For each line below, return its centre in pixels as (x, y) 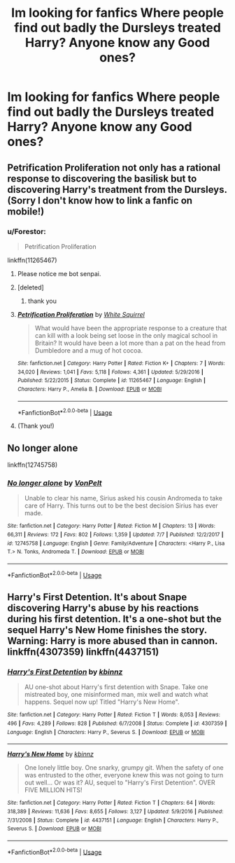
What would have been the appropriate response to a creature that (131, 328)
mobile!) (26, 211)
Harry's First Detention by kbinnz (65, 672)
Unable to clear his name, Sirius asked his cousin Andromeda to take (123, 498)
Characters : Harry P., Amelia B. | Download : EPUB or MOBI (90, 389)
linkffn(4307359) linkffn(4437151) (83, 652)
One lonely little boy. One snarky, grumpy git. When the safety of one (124, 768)
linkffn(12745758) (33, 465)
